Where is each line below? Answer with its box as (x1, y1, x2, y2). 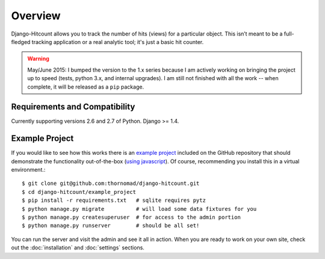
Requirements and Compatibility (11, 102, 135, 112)
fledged (11, 38, 31, 45)
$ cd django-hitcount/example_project (22, 189, 137, 195)
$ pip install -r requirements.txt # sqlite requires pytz (22, 197, 206, 204)
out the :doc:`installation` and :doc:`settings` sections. (11, 244, 144, 251)
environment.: (11, 166, 46, 173)
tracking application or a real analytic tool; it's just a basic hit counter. (31, 38, 204, 45)
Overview (11, 9, 61, 22)
